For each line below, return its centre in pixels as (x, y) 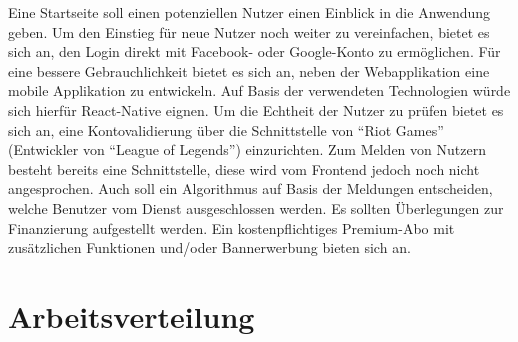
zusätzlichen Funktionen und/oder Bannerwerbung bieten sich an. (209, 247)
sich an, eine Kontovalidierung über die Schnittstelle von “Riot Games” (226, 129)
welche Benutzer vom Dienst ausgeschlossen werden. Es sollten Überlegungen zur (256, 207)
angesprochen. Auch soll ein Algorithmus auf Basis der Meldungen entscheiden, (250, 188)
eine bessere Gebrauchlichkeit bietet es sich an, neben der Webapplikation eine (249, 70)
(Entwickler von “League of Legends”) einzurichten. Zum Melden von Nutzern (247, 149)
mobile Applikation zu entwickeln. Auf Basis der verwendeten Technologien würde (259, 90)
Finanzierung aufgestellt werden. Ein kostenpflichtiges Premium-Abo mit (231, 227)
